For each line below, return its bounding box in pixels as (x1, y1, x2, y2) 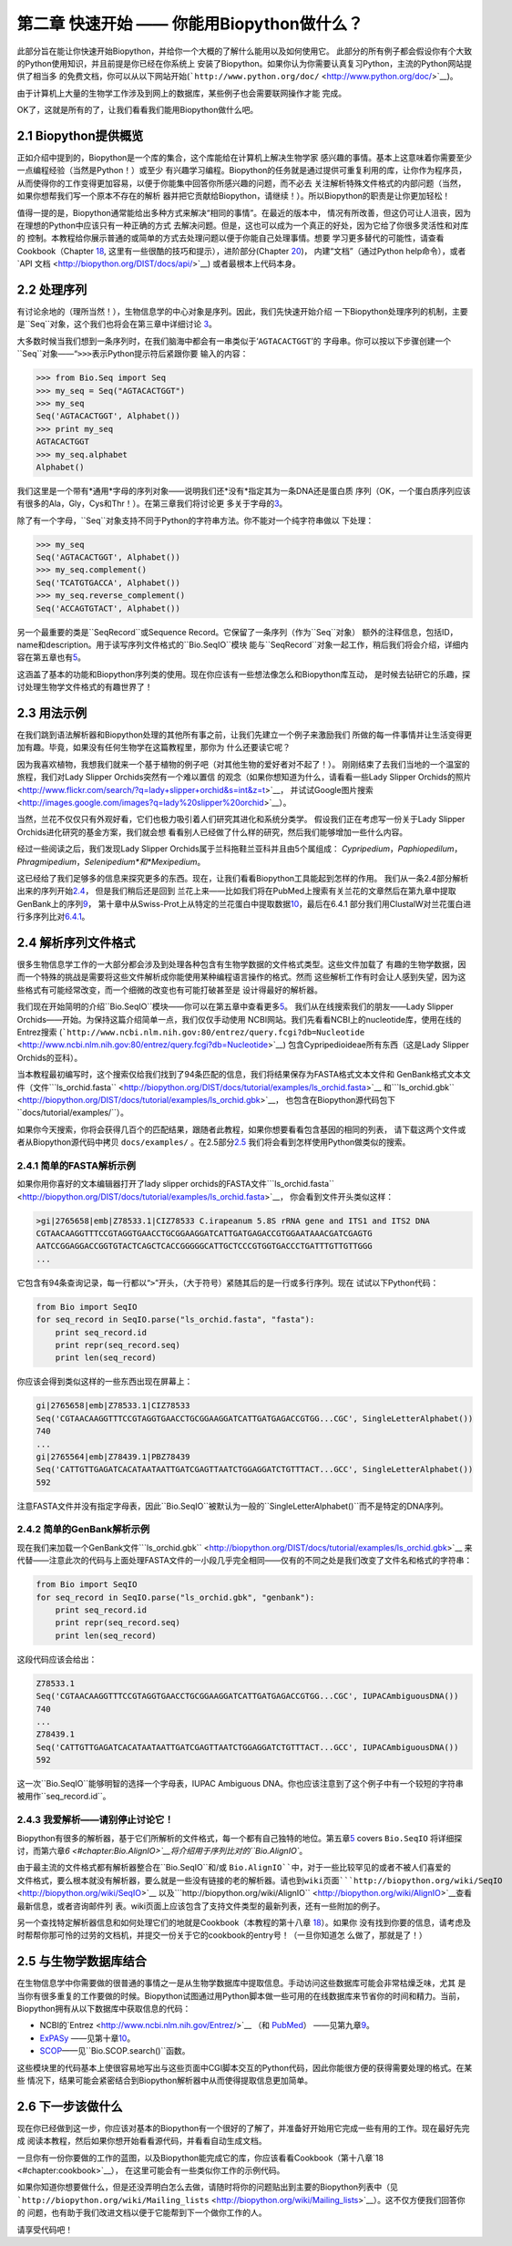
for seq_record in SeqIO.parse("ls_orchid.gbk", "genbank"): (36, 1592, 315, 1602)
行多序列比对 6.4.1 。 (16, 912, 90, 922)
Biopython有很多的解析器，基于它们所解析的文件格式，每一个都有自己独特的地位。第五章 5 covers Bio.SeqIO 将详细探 (16, 1832, 463, 1843)
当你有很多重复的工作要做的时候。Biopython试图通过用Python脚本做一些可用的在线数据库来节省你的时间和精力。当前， (16, 1990, 465, 2001)
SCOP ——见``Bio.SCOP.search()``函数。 (39, 2045, 190, 2056)
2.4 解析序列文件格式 (16, 934, 136, 950)
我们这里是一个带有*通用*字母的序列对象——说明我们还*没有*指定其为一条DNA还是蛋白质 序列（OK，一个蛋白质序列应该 (16, 485, 471, 496)
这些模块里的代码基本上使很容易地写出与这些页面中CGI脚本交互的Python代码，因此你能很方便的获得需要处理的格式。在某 (16, 2062, 473, 2073)
